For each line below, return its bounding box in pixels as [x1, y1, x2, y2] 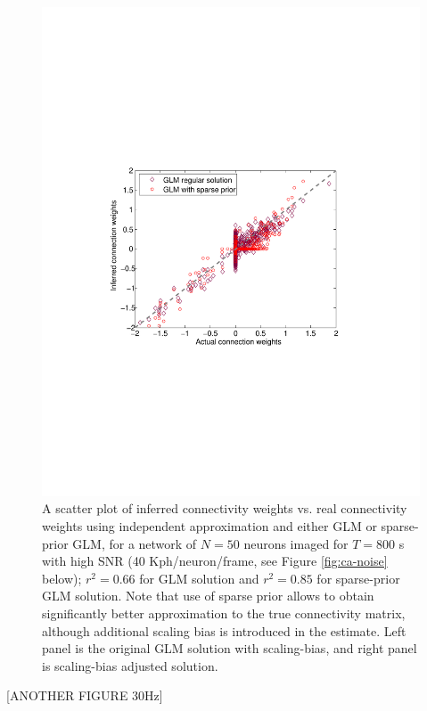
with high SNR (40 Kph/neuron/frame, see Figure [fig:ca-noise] [42, 552, 388, 570]
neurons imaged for [243, 534, 349, 552]
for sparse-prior [316, 568, 400, 587]
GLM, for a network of [72, 534, 197, 552]
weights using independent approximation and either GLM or [42, 517, 377, 535]
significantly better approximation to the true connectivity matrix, [42, 604, 406, 623]
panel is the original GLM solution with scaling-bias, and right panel [42, 639, 417, 658]
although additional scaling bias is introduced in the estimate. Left [42, 621, 406, 640]
